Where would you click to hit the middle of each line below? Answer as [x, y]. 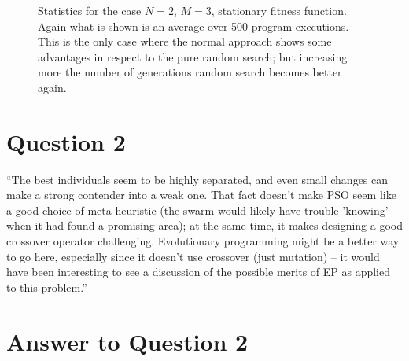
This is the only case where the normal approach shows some [185, 41]
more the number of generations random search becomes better [190, 72]
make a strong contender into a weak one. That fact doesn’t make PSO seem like [201, 195]
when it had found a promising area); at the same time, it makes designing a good [204, 225]
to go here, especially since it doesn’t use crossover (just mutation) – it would [193, 256]
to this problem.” [47, 287]
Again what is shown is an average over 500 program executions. [193, 26]
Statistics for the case [90, 10]
